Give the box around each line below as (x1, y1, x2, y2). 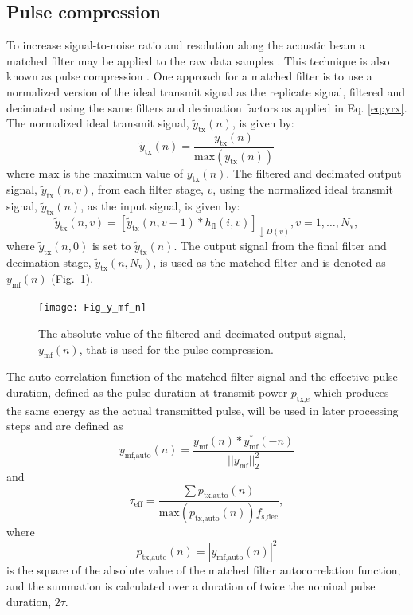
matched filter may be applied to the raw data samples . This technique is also (6, 52, 390, 69)
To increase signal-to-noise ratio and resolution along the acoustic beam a (6, 37, 365, 53)
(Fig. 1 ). (51, 270, 94, 287)
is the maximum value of (63, 164, 184, 181)
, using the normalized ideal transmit (212, 181, 393, 198)
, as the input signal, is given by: (80, 198, 240, 214)
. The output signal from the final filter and (173, 237, 387, 253)
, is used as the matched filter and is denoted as (153, 253, 386, 270)
